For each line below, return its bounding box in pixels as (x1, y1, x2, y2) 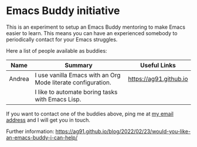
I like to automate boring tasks (35, 88, 118, 96)
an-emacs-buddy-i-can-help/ (6, 134, 78, 141)
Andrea (9, 74, 29, 83)
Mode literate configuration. (35, 78, 111, 86)
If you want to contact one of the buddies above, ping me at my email (6, 110, 174, 117)
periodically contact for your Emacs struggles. (6, 36, 118, 43)
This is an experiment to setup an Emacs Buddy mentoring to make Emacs (6, 23, 186, 30)
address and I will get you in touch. (6, 116, 91, 124)
